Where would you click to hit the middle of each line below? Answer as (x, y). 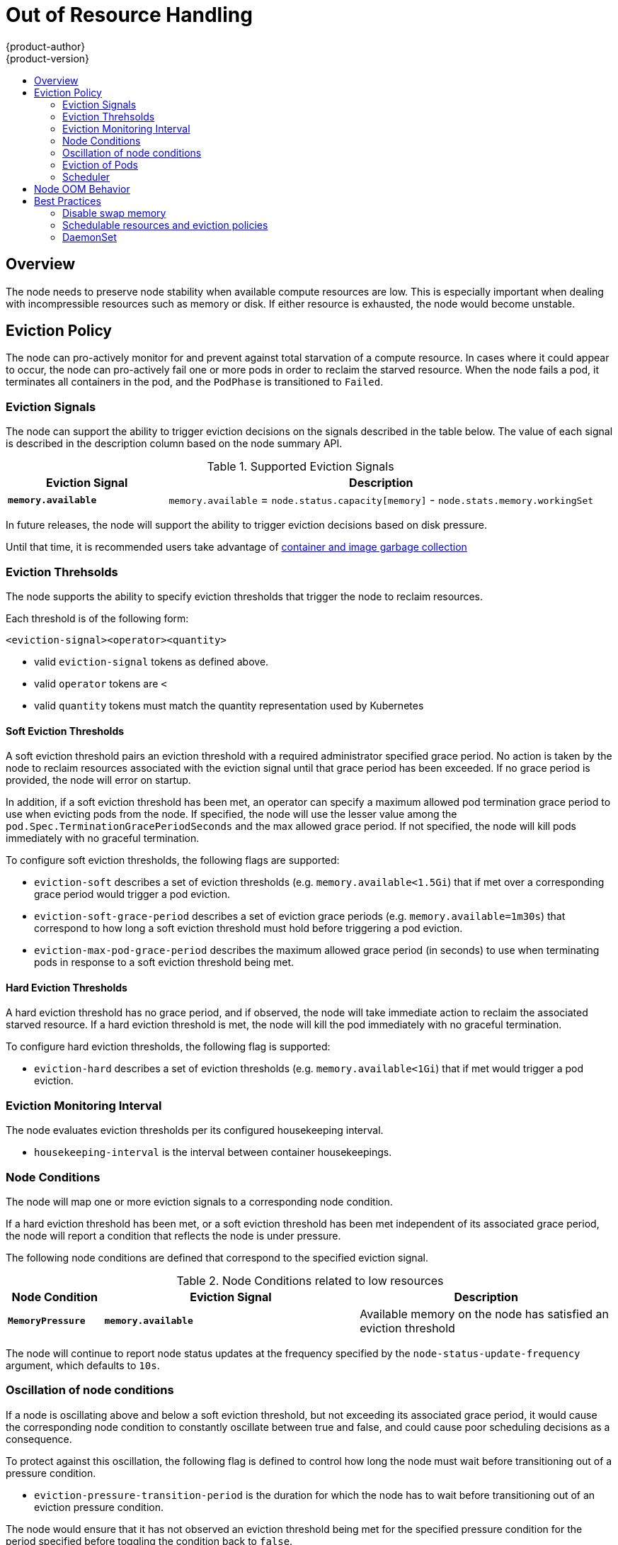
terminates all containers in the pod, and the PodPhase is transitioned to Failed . (195, 382)
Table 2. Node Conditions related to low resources (310, 1280)
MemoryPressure (47, 1321)
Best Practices (68, 201)
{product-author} (46, 46)
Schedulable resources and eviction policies (165, 225)
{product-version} (48, 58)
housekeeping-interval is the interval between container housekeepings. (213, 1152)
